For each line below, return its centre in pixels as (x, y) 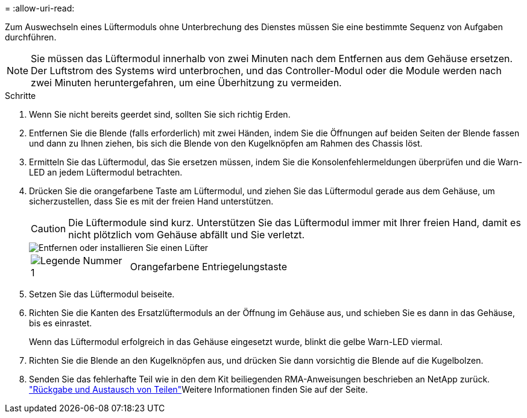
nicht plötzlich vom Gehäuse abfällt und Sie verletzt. (187, 235)
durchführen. (31, 37)
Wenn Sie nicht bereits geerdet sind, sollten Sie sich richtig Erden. (160, 114)
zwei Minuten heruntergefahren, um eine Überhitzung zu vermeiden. (186, 83)
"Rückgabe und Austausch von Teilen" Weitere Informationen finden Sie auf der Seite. (198, 389)
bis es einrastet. (61, 323)
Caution (49, 229)
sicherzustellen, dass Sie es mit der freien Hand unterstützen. (151, 201)
